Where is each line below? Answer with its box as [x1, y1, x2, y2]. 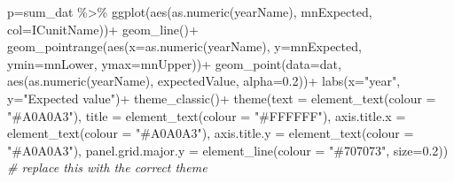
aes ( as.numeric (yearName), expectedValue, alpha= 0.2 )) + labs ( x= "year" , [7, 72, 401, 90]
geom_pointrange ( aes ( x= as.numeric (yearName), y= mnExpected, [7, 37, 362, 56]
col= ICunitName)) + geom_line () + [7, 19, 199, 38]
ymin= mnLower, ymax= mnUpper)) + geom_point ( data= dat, [7, 54, 341, 72]
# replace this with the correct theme [7, 158, 207, 177]
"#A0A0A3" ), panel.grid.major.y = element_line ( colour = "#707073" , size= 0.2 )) [7, 140, 449, 159]
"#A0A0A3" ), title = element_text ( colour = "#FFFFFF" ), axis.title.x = [7, 106, 406, 125]
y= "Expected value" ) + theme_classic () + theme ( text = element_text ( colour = [7, 88, 436, 107]
